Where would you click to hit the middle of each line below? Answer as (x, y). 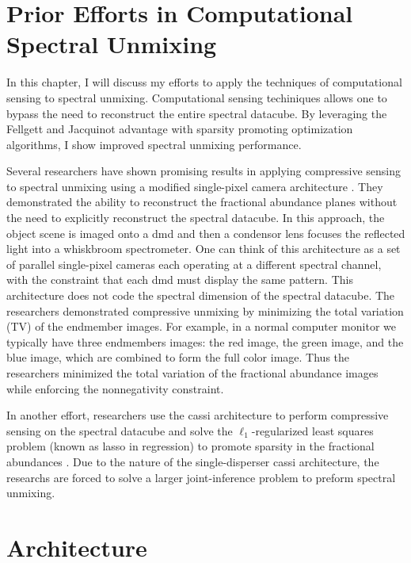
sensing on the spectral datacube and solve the (120, 430)
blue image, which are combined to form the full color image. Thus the (178, 357)
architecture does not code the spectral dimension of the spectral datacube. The (201, 295)
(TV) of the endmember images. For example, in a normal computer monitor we (201, 326)
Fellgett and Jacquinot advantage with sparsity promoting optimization (180, 129)
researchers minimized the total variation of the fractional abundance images (192, 373)
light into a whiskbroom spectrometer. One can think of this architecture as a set (204, 249)
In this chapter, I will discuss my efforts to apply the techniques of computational (204, 82)
